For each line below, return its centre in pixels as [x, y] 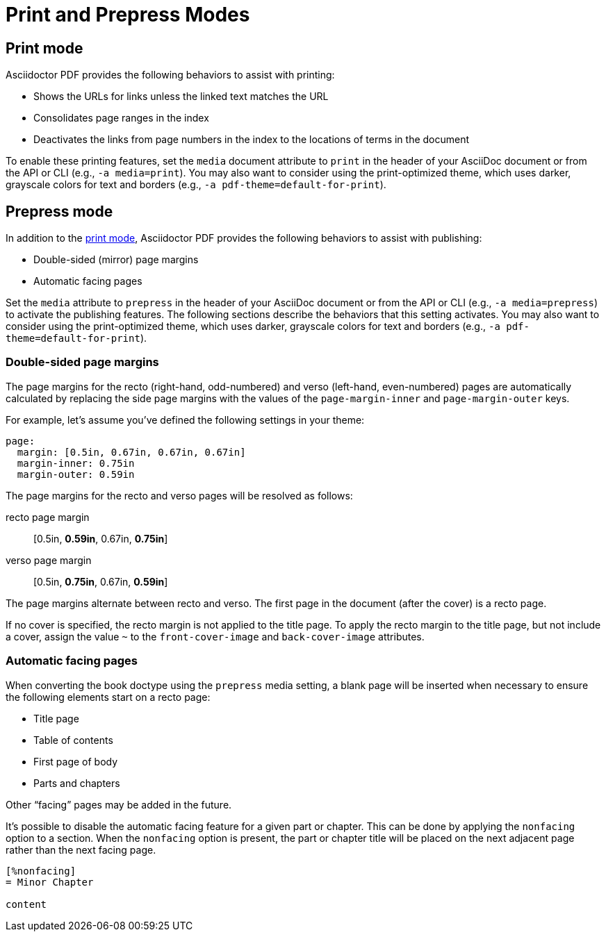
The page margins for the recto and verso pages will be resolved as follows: [179, 495]
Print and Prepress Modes [128, 15]
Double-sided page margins [82, 362]
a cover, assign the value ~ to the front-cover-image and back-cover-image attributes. [215, 636]
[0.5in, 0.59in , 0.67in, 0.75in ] [101, 538]
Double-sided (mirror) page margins [116, 260]
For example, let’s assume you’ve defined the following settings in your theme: [185, 420]
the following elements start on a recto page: [108, 697]
